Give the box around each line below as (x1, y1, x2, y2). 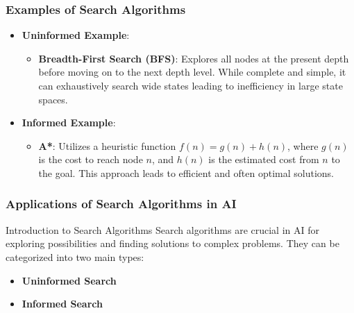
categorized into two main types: (6, 249, 144, 264)
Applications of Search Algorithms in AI (6, 195, 237, 212)
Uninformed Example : (22, 28, 130, 42)
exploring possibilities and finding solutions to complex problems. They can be (6, 236, 339, 251)
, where (287, 138, 319, 153)
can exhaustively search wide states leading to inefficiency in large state (38, 78, 343, 92)
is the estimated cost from (208, 152, 319, 167)
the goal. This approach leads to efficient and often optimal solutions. (38, 165, 334, 180)
